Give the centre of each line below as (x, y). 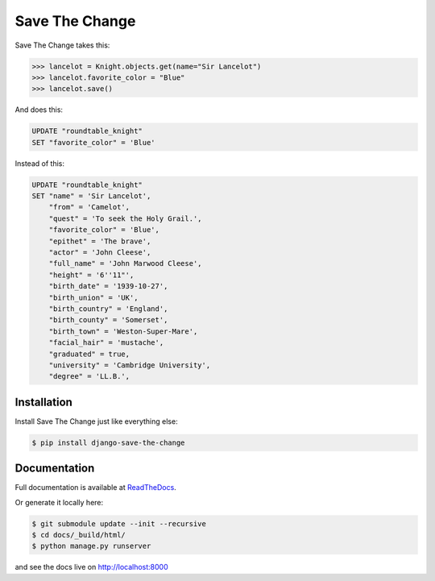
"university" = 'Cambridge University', (130, 365)
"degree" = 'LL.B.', (89, 376)
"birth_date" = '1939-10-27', (108, 286)
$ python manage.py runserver (91, 546)
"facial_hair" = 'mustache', (106, 343)
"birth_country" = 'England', (108, 309)
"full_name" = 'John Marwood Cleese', (125, 264)
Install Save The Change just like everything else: (96, 421)
